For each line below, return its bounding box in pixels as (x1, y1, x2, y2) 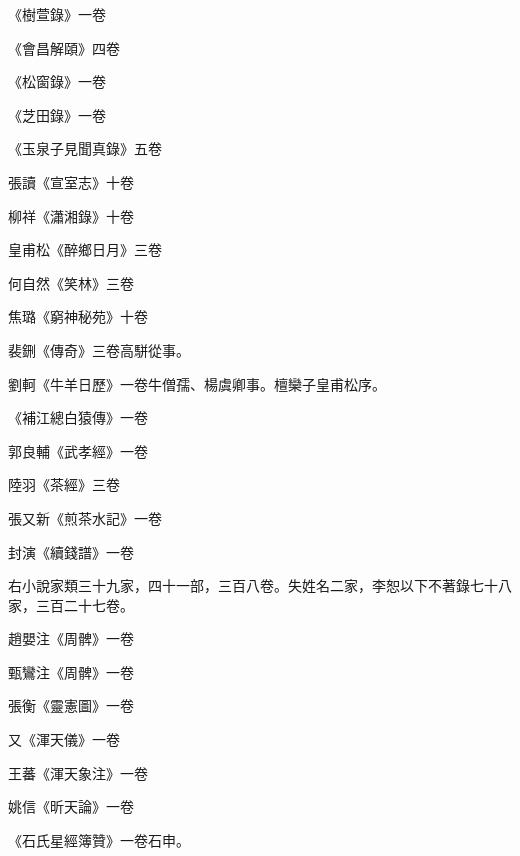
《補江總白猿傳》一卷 (8, 407, 148, 428)
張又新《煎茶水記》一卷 (8, 507, 162, 528)
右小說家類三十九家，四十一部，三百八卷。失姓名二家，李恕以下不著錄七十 (8, 575, 498, 596)
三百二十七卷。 (35, 594, 134, 615)
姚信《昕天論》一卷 (8, 796, 134, 817)
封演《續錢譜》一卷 (8, 541, 134, 562)
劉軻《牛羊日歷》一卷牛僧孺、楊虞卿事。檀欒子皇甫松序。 (8, 373, 386, 394)
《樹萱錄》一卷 (8, 4, 106, 24)
